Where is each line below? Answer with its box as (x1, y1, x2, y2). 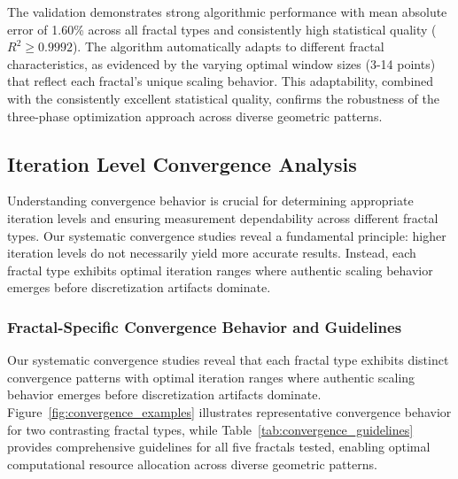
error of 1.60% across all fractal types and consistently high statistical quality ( (7, 19, 437, 38)
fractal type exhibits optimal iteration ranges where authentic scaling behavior (7, 260, 433, 279)
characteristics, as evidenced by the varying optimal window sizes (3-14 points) (7, 54, 436, 73)
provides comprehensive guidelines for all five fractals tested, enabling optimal (7, 437, 431, 456)
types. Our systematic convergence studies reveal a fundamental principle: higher (7, 226, 446, 244)
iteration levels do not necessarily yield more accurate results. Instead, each (7, 243, 416, 262)
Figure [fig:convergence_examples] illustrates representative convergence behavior (7, 402, 452, 421)
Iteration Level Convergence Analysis (7, 150, 357, 177)
